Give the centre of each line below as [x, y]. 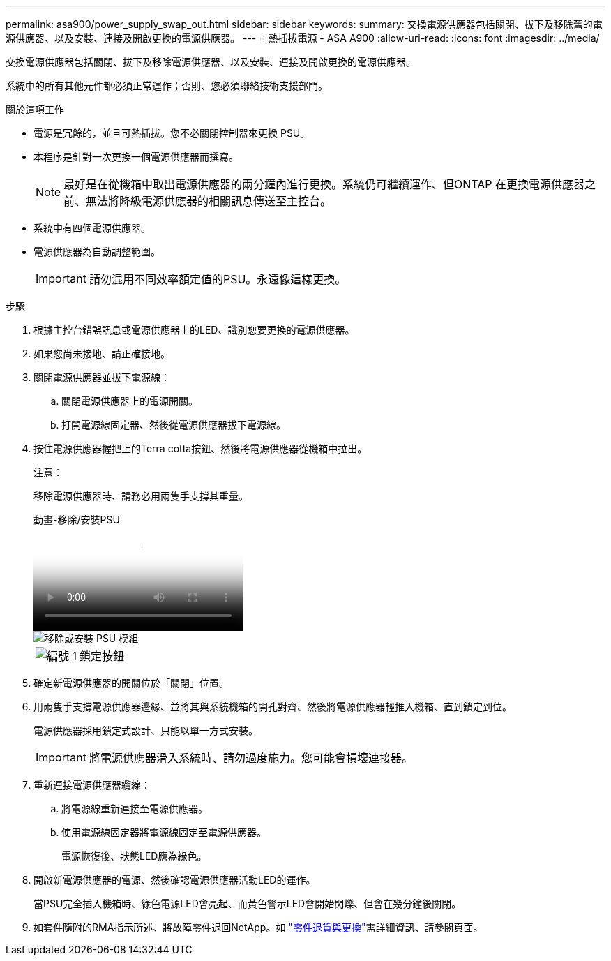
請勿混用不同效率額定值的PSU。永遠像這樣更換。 [218, 279]
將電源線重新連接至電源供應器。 [135, 809]
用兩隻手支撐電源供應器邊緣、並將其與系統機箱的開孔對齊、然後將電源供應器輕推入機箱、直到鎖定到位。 [273, 707]
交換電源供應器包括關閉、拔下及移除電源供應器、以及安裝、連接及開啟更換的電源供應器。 [211, 62]
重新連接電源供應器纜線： [92, 785]
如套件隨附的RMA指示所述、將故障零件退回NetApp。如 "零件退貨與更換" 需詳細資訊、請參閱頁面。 [258, 927]
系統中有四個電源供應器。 [92, 228]
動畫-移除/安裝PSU [77, 520]
